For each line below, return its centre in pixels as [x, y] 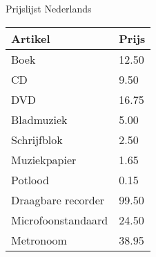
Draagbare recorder [58, 200]
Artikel [31, 38]
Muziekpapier [44, 159]
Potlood [30, 179]
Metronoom [39, 240]
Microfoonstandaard [60, 220]
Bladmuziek [39, 119]
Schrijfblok [37, 139]
